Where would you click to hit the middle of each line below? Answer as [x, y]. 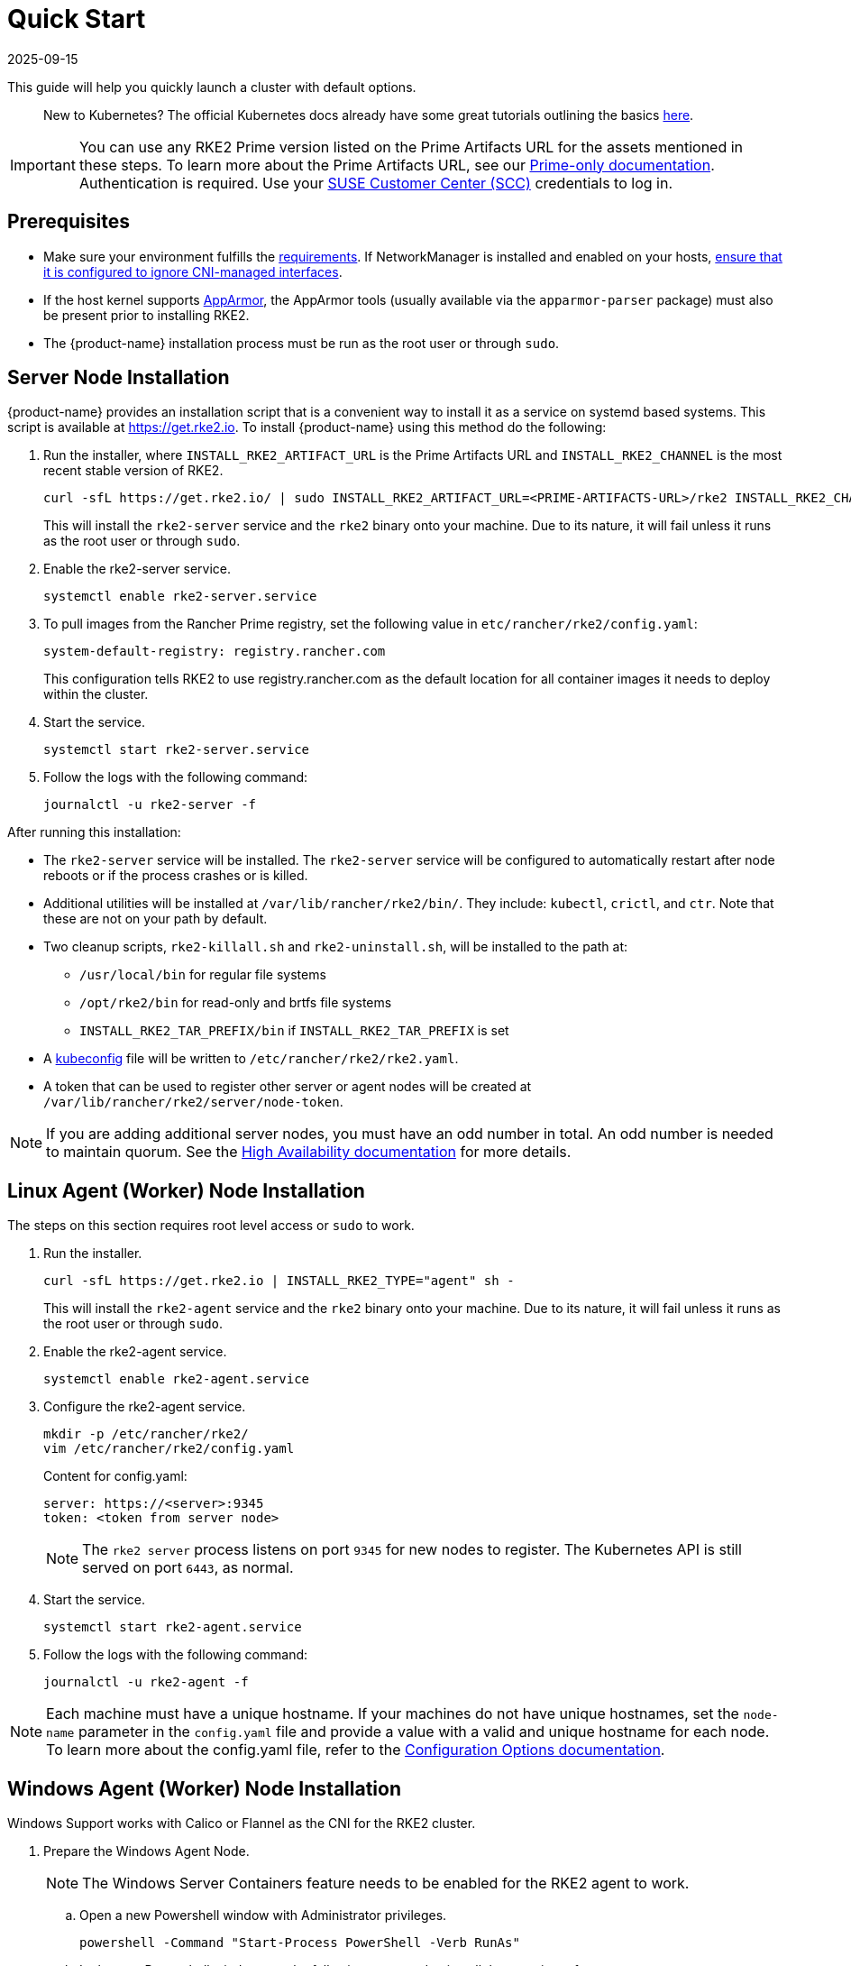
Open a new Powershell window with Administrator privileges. [263, 1915]
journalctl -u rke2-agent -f [146, 1682]
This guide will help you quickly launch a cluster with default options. [212, 87]
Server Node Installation [119, 378]
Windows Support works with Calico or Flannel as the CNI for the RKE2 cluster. [242, 1824]
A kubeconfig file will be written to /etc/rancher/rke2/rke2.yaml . [251, 1059]
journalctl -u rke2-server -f [150, 805]
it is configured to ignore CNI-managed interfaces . [193, 271]
